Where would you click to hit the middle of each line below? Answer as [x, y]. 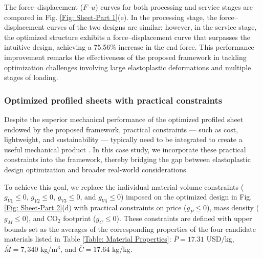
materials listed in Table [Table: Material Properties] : [88, 239]
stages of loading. [31, 77]
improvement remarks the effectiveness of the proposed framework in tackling [125, 57]
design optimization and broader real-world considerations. [96, 169]
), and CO [42, 218]
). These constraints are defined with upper [184, 218]
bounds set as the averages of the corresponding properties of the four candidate [130, 229]
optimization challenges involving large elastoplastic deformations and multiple [128, 67]
